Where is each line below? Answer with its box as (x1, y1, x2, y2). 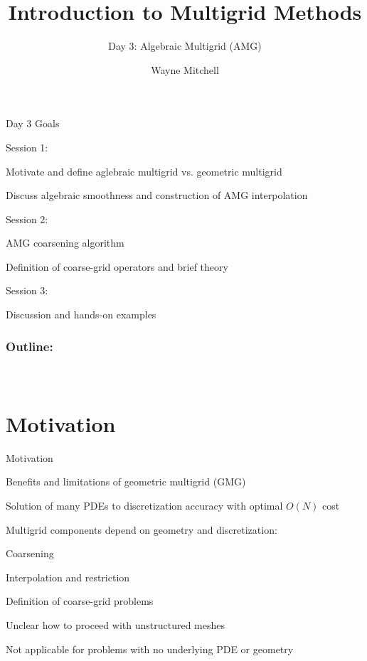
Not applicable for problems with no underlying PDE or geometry (6, 641, 294, 656)
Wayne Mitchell (151, 62, 219, 77)
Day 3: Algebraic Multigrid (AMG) (108, 38, 262, 53)
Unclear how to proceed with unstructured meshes (6, 617, 225, 632)
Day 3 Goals (6, 116, 60, 131)
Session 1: (6, 139, 48, 154)
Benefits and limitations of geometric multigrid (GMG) (6, 474, 246, 489)
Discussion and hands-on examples (6, 307, 156, 322)
